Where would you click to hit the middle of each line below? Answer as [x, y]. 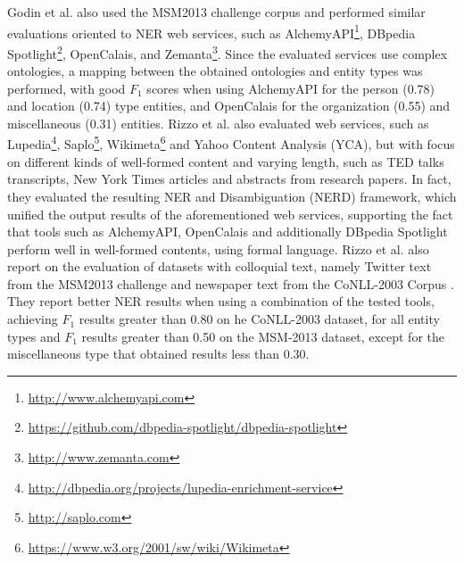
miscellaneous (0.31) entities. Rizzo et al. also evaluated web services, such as [218, 123]
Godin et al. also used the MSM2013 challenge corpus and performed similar [216, 12]
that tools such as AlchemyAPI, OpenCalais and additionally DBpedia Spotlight [228, 232]
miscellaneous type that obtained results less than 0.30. [158, 354]
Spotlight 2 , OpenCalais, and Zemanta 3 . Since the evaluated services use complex [228, 52]
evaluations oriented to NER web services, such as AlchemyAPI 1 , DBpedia [211, 31]
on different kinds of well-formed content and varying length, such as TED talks [226, 161]
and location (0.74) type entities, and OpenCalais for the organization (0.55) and [229, 106]
